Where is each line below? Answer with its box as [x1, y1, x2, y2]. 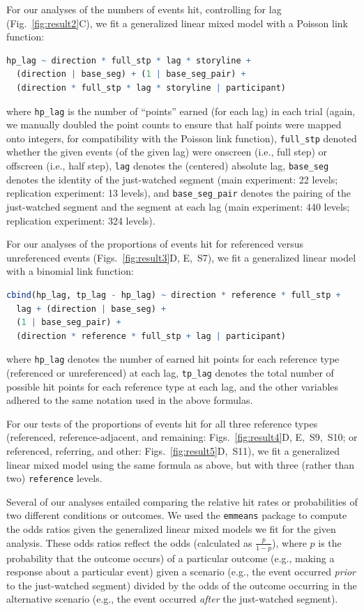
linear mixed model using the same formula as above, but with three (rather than [6, 457, 354, 472]
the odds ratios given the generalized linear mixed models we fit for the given [6, 522, 336, 536]
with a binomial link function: [6, 264, 134, 278]
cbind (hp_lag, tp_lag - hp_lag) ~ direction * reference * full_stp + [6, 289, 341, 300]
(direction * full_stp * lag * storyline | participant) [16, 82, 286, 93]
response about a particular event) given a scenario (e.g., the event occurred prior [6, 564, 356, 579]
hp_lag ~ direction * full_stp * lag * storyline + [6, 55, 251, 66]
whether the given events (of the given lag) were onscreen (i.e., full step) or [6, 144, 328, 159]
